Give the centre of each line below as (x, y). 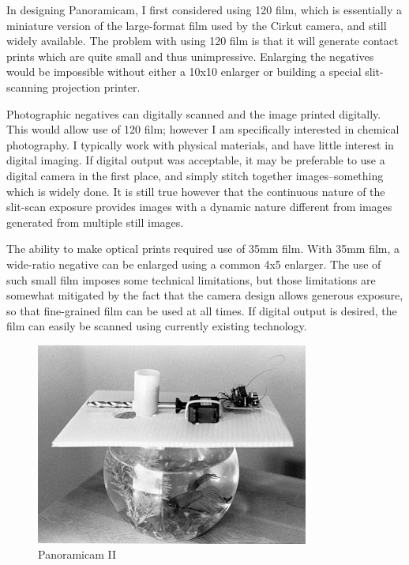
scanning (27, 87)
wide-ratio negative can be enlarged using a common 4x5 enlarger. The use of (194, 264)
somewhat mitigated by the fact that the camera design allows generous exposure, (205, 295)
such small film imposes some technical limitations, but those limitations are (191, 279)
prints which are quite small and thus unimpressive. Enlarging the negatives (190, 56)
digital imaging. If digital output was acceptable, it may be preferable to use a (196, 160)
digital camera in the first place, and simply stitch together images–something (195, 175)
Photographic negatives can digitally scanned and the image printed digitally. (194, 113)
